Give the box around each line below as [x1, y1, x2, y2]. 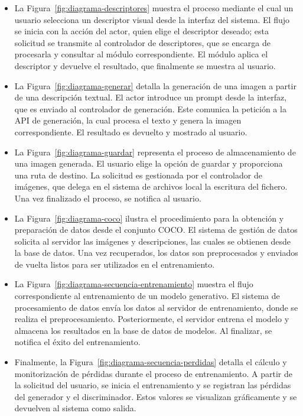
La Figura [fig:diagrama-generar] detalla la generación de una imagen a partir [14, 79, 297, 92]
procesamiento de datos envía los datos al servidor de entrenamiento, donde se [14, 301, 298, 313]
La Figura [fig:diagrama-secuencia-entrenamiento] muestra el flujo [14, 278, 253, 290]
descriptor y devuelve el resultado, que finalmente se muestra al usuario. [14, 59, 276, 71]
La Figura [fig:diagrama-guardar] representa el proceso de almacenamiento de [14, 145, 296, 158]
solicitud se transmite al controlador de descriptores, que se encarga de [14, 36, 271, 48]
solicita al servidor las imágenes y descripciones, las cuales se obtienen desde [14, 235, 291, 247]
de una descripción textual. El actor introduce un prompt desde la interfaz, [14, 91, 287, 103]
